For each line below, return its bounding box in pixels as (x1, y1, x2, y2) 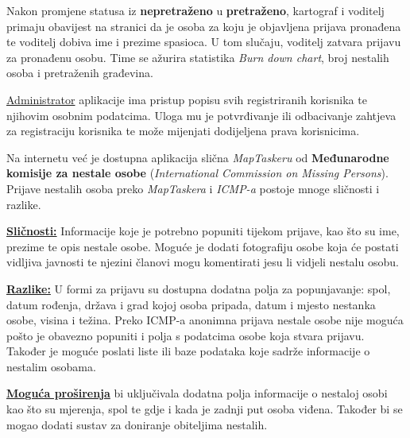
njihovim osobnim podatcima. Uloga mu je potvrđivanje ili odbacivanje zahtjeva (6, 107, 396, 123)
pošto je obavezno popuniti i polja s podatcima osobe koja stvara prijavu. (6, 327, 365, 343)
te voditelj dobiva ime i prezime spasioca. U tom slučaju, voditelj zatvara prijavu (6, 33, 401, 50)
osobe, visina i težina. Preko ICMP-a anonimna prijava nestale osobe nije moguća (6, 312, 404, 328)
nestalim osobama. (6, 358, 96, 374)
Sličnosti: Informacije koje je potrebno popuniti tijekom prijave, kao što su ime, (6, 223, 400, 239)
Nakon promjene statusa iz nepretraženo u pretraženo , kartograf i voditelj (6, 2, 385, 18)
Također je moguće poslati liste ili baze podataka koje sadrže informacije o (6, 343, 370, 359)
